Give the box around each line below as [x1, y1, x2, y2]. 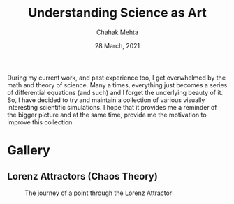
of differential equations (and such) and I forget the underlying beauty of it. [7, 88, 224, 96]
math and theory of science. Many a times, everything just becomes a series [7, 80, 228, 89]
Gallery [7, 143, 50, 159]
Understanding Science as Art [27, 5, 207, 21]
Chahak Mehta [96, 28, 138, 36]
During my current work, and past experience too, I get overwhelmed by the [7, 73, 226, 82]
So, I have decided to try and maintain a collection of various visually [7, 96, 205, 104]
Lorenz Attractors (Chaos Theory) [7, 170, 159, 182]
